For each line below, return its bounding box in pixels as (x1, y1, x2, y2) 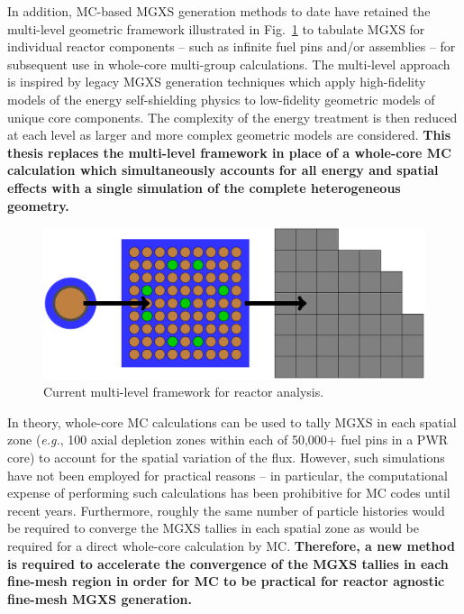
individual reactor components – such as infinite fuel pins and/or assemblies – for (7, 37, 456, 56)
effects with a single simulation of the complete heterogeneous (7, 178, 401, 197)
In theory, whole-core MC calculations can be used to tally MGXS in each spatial (7, 412, 457, 431)
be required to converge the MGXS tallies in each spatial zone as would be (7, 518, 419, 537)
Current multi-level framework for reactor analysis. (43, 382, 324, 401)
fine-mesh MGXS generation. (7, 589, 192, 608)
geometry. (7, 196, 69, 215)
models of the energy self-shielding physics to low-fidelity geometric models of (7, 89, 435, 108)
